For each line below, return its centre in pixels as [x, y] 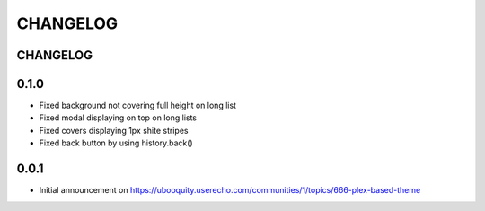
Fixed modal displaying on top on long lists [118, 118]
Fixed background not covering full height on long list [138, 105]
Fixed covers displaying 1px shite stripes [114, 130]
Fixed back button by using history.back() [116, 143]
